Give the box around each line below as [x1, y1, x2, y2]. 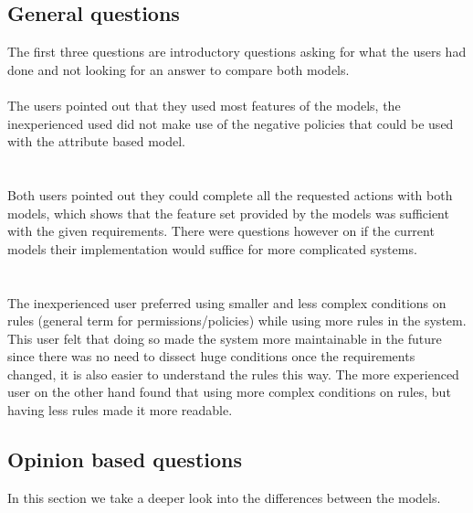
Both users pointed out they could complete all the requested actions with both [7, 185, 453, 204]
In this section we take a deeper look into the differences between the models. [7, 487, 441, 507]
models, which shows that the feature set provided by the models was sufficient [7, 203, 449, 222]
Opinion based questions [7, 445, 243, 474]
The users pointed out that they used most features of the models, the [7, 95, 401, 114]
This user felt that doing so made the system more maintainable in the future [7, 328, 442, 347]
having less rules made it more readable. [7, 401, 233, 420]
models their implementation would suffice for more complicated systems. [7, 239, 417, 258]
